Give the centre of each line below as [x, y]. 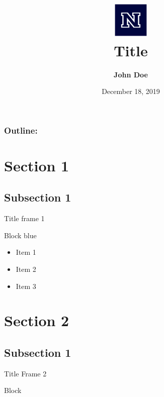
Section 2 [37, 320]
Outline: [21, 130]
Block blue [20, 235]
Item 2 [26, 269]
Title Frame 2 [25, 373]
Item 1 [26, 252]
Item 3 [26, 286]
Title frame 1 [24, 218]
